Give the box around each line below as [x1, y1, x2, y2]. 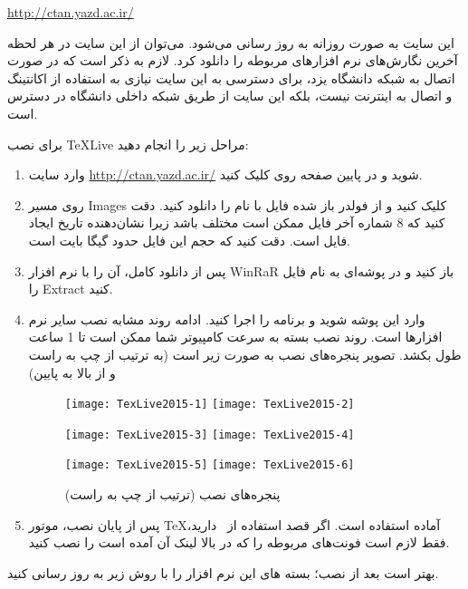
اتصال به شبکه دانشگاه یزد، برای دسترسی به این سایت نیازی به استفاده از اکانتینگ [7, 68, 455, 87]
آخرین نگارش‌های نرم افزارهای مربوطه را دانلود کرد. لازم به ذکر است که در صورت [7, 51, 458, 70]
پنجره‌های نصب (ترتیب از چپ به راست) [64, 485, 281, 504]
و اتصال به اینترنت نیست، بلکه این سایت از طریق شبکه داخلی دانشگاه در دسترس [7, 86, 453, 105]
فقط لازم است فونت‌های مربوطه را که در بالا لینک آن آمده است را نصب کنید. [28, 533, 450, 552]
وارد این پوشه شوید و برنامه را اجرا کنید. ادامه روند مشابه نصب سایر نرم [28, 309, 425, 328]
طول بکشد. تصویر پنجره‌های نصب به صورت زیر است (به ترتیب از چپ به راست [28, 344, 462, 363]
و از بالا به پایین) [28, 362, 116, 381]
